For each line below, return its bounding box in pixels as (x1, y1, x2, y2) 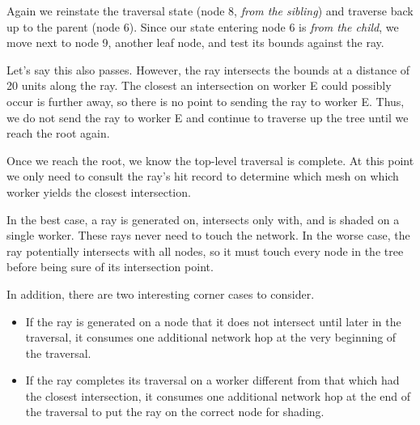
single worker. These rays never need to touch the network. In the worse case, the (6, 227, 410, 244)
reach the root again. (6, 125, 110, 142)
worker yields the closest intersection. (6, 183, 191, 200)
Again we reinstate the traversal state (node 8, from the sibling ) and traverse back (6, 2, 414, 19)
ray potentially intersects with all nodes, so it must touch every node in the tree (6, 242, 404, 259)
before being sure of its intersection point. (6, 258, 214, 275)
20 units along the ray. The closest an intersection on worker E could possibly (6, 77, 392, 94)
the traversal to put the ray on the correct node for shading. (25, 403, 325, 420)
